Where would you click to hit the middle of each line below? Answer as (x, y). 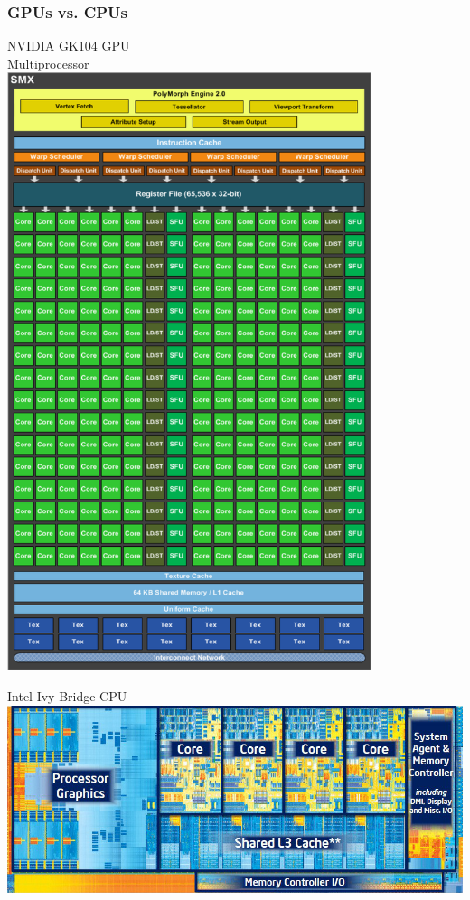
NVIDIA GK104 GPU (69, 46)
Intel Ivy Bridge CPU (67, 696)
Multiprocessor (48, 63)
